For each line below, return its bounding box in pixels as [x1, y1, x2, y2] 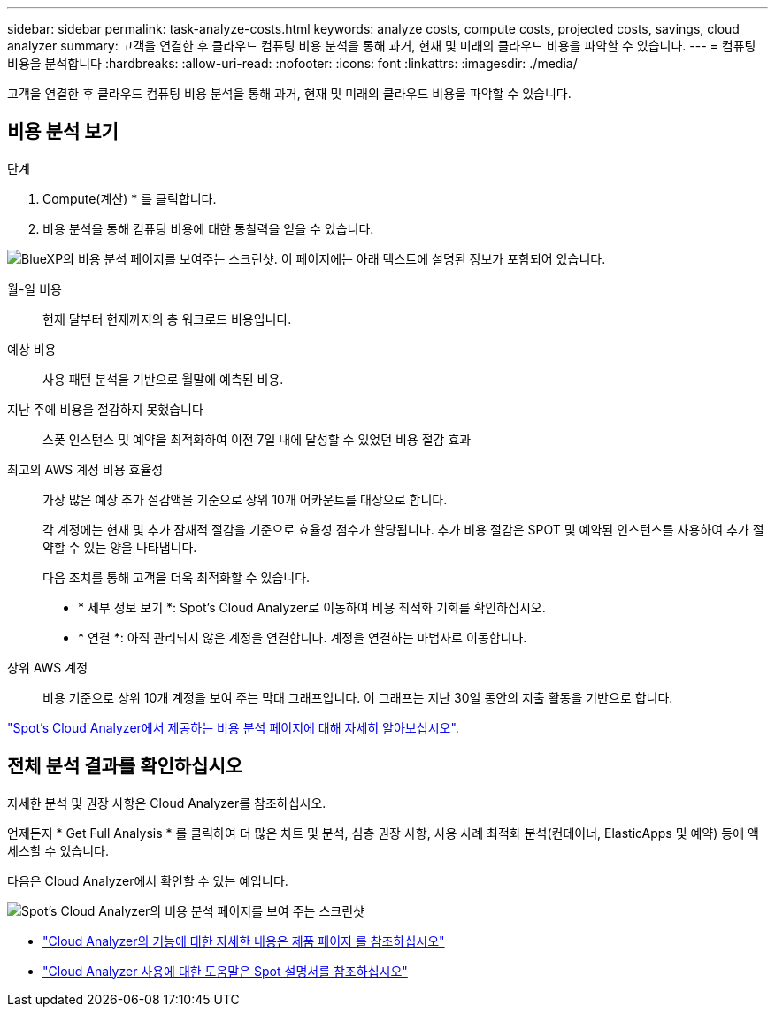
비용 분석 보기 [7, 120, 119, 143]
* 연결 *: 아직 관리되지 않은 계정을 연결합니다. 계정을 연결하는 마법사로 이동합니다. [78, 629, 527, 645]
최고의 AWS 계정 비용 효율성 [7, 461, 164, 477]
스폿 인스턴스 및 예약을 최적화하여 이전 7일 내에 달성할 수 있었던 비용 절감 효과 [42, 431, 472, 447]
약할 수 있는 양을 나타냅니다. [42, 539, 197, 555]
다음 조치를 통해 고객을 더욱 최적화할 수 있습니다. [42, 569, 311, 585]
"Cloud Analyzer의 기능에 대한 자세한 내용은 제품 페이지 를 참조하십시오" [42, 933, 445, 949]
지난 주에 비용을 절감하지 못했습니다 [7, 401, 203, 417]
